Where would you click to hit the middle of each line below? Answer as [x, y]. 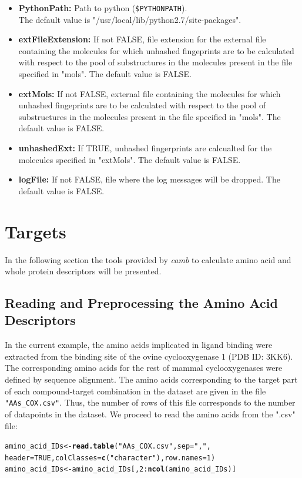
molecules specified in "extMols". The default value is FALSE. [130, 159]
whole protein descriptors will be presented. [83, 271]
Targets [36, 231]
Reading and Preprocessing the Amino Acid [141, 303]
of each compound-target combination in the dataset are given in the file [135, 391]
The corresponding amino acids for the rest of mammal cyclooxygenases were [144, 368]
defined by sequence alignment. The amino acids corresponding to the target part [151, 379]
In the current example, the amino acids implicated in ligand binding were [139, 345]
